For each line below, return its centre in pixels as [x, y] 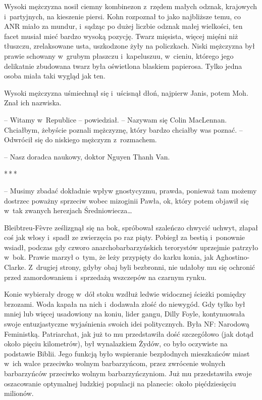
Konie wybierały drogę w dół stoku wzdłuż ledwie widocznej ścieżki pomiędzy [125, 294]
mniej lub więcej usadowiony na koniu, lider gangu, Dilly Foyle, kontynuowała [124, 314]
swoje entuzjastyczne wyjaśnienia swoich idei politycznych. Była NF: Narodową [127, 324]
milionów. [19, 393]
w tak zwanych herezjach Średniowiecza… [68, 210]
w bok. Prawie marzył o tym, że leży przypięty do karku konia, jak [109, 257]
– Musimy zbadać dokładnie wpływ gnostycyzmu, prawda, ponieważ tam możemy [130, 190]
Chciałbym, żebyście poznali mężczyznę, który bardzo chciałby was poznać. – [123, 129]
